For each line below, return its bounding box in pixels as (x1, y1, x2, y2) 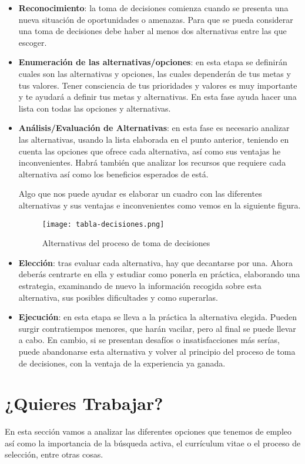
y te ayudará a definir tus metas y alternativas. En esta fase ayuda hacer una (18, 90, 297, 103)
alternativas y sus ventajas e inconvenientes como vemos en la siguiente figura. (18, 199, 301, 211)
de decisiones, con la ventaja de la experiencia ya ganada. (18, 357, 226, 369)
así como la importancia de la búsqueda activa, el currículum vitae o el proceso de (5, 436, 301, 449)
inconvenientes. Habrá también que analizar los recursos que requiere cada (18, 156, 286, 169)
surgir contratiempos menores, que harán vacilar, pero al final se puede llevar (18, 322, 296, 334)
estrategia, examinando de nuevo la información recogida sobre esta (18, 279, 262, 291)
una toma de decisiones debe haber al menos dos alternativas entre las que (18, 25, 287, 37)
